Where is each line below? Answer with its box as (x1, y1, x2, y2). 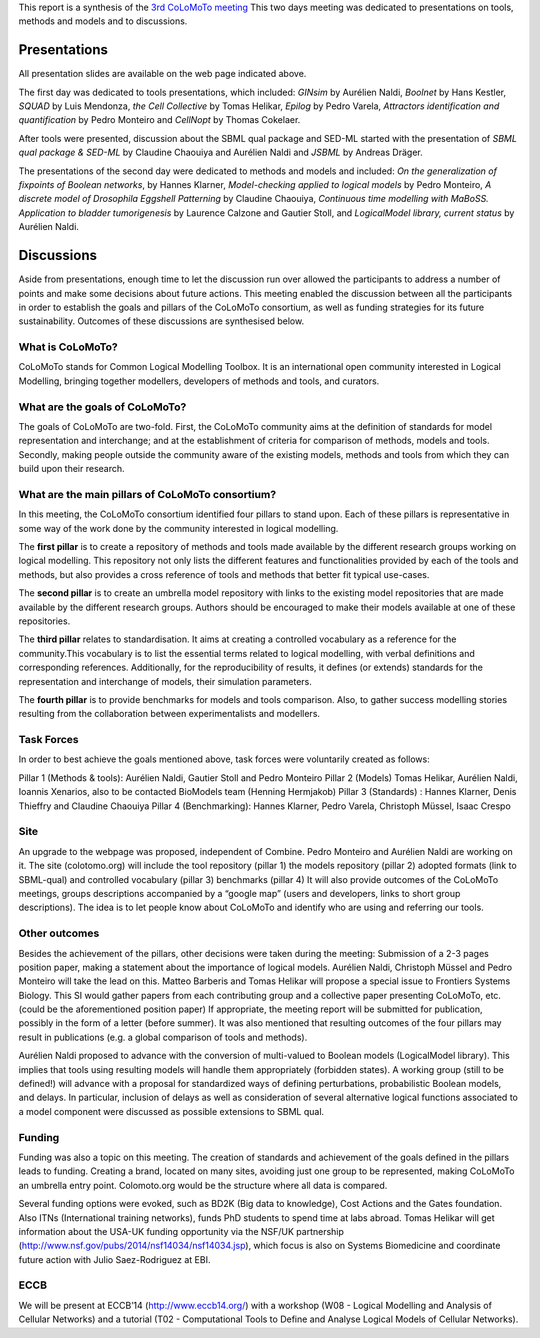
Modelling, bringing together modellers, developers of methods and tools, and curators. (18, 375, 380, 387)
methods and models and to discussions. (18, 15, 188, 27)
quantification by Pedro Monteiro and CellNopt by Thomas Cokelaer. (18, 114, 301, 126)
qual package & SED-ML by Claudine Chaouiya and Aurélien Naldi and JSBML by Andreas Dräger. (18, 146, 424, 159)
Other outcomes (18, 926, 100, 940)
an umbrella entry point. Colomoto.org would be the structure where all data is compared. (18, 1179, 388, 1191)
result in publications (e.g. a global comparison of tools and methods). (18, 1031, 308, 1043)
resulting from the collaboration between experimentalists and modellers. (18, 708, 320, 720)
